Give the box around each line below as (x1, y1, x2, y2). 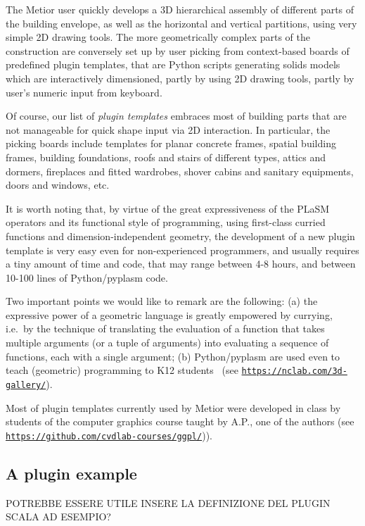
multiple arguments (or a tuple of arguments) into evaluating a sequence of (6, 335, 329, 350)
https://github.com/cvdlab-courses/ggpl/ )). (6, 427, 212, 442)
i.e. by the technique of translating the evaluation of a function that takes (6, 321, 325, 336)
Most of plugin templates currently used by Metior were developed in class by (6, 400, 341, 415)
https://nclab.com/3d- (241, 366, 347, 377)
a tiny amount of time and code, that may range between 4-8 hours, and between (6, 256, 356, 271)
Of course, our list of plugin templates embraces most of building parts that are (6, 108, 347, 123)
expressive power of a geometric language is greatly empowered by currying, (6, 307, 333, 322)
